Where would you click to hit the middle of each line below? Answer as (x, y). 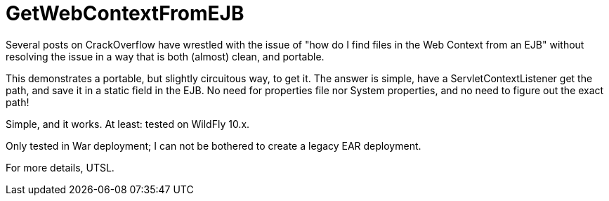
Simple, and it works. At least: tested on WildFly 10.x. (128, 124)
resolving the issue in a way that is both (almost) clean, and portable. (165, 56)
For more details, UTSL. (60, 167)
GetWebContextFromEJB (125, 13)
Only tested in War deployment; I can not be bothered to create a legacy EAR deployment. (214, 145)
